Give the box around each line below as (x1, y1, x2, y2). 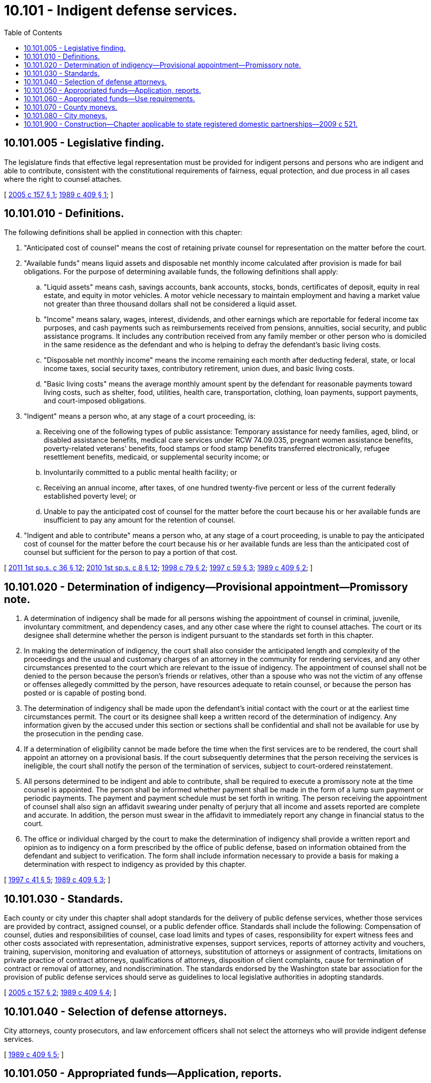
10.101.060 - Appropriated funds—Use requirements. (24, 94, 195, 103)
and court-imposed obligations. (44, 396, 146, 405)
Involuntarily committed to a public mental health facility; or (44, 468, 237, 477)
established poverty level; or (44, 492, 136, 501)
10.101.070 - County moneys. (24, 102, 118, 111)
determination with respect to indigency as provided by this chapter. (24, 860, 246, 869)
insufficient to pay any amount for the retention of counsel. (44, 516, 236, 525)
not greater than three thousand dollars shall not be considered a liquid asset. (44, 300, 297, 309)
